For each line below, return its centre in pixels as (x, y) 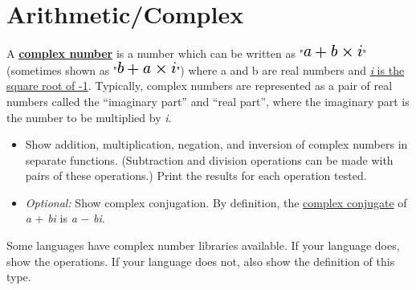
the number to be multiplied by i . (89, 117)
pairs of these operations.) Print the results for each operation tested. (196, 176)
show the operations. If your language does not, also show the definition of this (201, 261)
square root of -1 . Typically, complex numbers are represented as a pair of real (200, 86)
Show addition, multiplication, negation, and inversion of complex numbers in (216, 144)
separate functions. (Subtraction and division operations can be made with (209, 159)
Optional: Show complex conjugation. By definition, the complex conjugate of (216, 202)
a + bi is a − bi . (65, 218)
